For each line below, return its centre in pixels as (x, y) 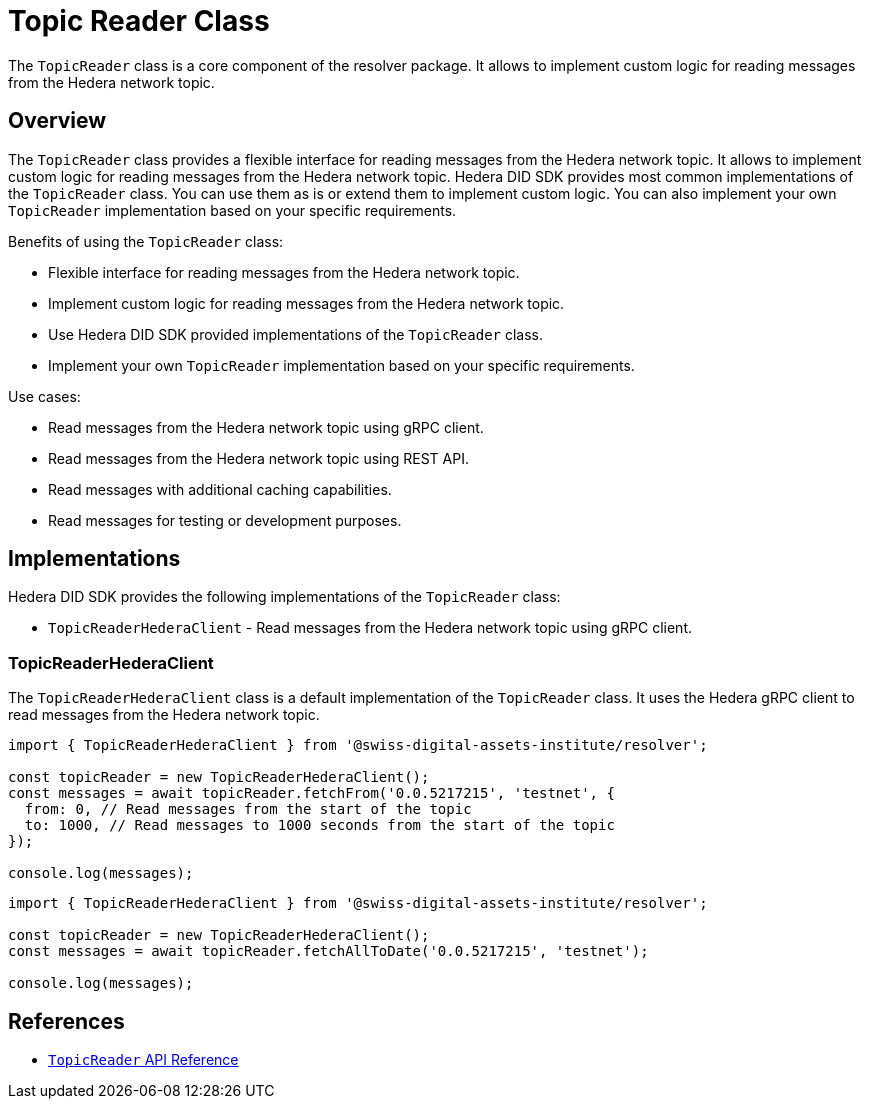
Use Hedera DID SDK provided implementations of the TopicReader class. (295, 334)
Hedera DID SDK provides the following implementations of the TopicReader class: (284, 597)
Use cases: (44, 396)
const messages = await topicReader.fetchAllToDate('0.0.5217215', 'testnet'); (328, 951)
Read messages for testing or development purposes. (225, 520)
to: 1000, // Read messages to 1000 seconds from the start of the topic (319, 825)
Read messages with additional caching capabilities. (220, 489)
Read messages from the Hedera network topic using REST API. (258, 458)
